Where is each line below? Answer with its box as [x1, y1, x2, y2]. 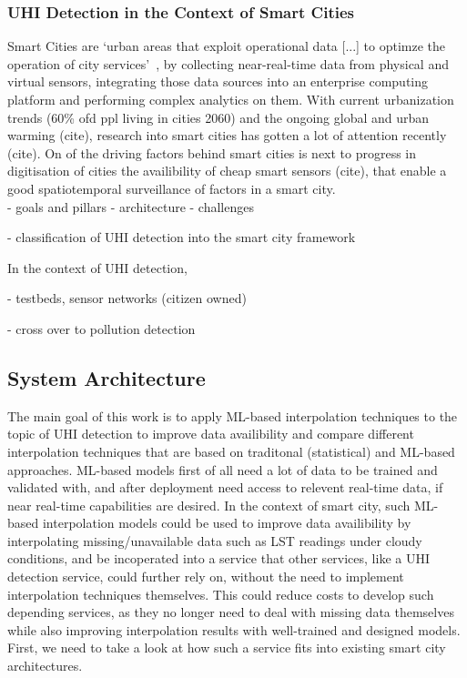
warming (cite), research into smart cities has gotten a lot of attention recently [7, 126, 447, 145]
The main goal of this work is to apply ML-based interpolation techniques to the [7, 406, 458, 425]
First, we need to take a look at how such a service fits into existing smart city [7, 638, 446, 657]
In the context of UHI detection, [7, 258, 188, 277]
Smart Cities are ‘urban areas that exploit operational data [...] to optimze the [7, 36, 446, 56]
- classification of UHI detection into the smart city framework [7, 228, 356, 247]
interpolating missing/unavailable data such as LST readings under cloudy [7, 531, 422, 550]
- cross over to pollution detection [7, 319, 196, 338]
